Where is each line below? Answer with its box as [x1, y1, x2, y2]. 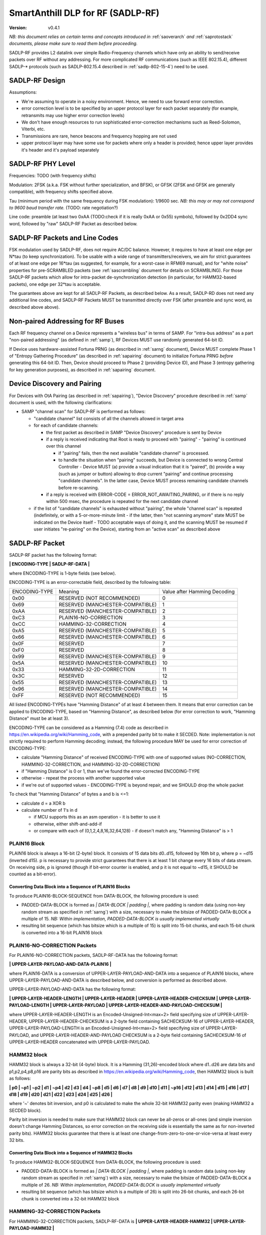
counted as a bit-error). [9, 871, 57, 877]
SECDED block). [9, 1107, 42, 1113]
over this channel [46, 443, 81, 449]
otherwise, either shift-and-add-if [33, 821, 102, 827]
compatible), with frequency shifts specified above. [9, 189, 113, 195]
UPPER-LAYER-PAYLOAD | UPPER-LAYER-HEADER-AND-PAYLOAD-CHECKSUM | [52, 1002, 223, 1008]
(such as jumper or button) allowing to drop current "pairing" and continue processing [58, 471, 233, 477]
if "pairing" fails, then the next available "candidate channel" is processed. [58, 450, 209, 456]
